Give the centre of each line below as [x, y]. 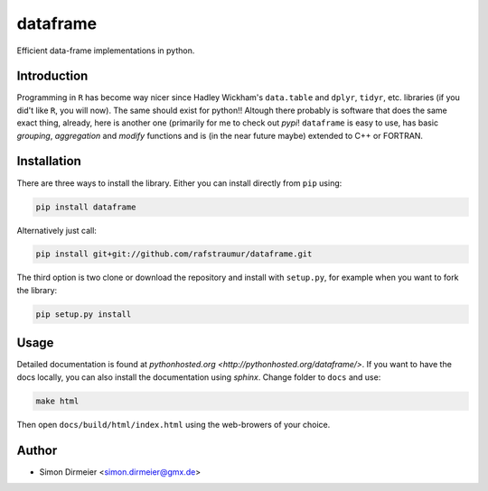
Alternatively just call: [56, 230]
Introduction [52, 76]
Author [37, 450]
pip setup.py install [84, 314]
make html [57, 401]
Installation [49, 161]
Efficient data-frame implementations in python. [106, 51]
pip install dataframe [86, 207]
